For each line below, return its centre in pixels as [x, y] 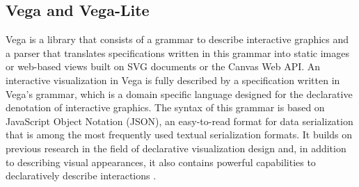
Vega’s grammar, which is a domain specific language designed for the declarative [179, 93]
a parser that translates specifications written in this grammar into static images [177, 52]
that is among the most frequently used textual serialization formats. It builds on [179, 135]
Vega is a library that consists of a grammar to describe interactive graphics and [177, 39]
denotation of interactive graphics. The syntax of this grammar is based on [165, 107]
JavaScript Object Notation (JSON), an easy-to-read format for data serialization [179, 121]
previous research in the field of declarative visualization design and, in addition [176, 148]
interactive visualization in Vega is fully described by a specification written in [173, 80]
